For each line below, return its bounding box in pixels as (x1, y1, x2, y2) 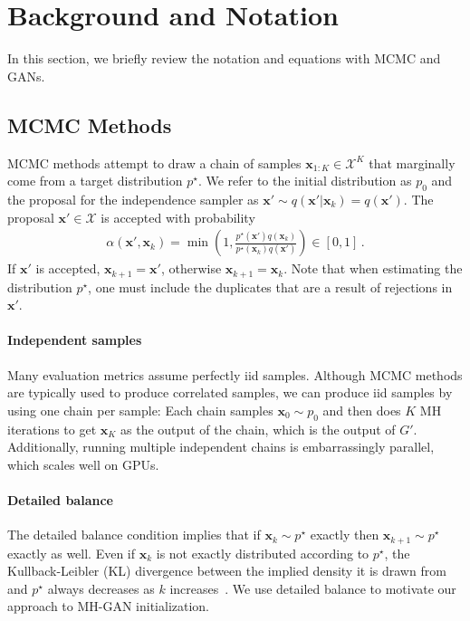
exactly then (310, 525, 379, 544)
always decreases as (47, 578, 155, 597)
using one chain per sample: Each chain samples (7, 400, 273, 419)
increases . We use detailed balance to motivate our (169, 578, 456, 597)
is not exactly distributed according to (156, 543, 369, 562)
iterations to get (7, 419, 97, 438)
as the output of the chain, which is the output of (120, 419, 396, 438)
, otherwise (160, 259, 222, 278)
